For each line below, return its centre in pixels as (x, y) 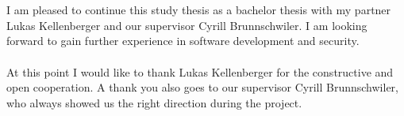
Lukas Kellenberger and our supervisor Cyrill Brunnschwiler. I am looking (187, 25)
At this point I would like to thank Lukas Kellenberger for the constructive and (200, 71)
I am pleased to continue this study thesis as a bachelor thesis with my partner (199, 10)
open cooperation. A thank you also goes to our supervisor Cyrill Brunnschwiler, (203, 87)
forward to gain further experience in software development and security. (183, 41)
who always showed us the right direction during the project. (154, 102)
